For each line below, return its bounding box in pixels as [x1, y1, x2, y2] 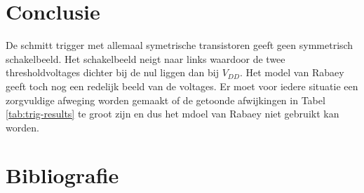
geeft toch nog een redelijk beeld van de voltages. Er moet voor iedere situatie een [6, 78, 358, 93]
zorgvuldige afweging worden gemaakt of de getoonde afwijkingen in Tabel [6, 92, 325, 107]
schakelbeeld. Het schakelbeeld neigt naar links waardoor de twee [6, 51, 285, 66]
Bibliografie [6, 161, 119, 190]
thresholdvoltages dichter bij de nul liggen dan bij [6, 65, 219, 80]
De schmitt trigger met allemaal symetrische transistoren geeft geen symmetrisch [6, 38, 353, 52]
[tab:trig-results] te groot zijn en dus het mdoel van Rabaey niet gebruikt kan [6, 106, 339, 121]
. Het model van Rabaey [239, 65, 344, 80]
